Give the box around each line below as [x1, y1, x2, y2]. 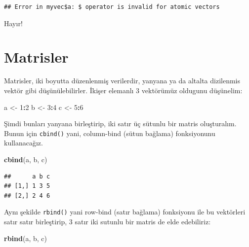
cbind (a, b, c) [4, 154, 47, 164]
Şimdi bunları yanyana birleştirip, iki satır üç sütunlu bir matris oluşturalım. [4, 118, 237, 129]
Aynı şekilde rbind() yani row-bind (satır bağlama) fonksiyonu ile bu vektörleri [4, 207, 246, 217]
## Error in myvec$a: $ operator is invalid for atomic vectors [4, 3, 220, 10]
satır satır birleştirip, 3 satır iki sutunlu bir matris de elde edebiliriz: [4, 216, 211, 226]
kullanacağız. [4, 138, 43, 148]
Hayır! [4, 18, 23, 28]
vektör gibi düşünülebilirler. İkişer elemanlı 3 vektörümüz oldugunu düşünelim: [4, 85, 243, 95]
